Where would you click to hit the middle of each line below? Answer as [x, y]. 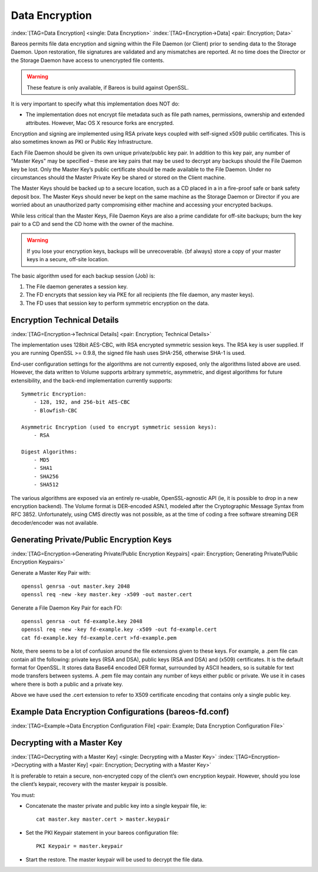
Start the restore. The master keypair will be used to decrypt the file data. [115, 859]
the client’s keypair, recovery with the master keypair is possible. [89, 784]
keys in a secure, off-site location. [68, 259]
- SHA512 [46, 485]
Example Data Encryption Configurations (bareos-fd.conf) [120, 712]
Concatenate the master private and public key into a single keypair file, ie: [116, 805]
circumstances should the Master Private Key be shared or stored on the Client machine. [118, 177]
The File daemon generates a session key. [77, 287]
